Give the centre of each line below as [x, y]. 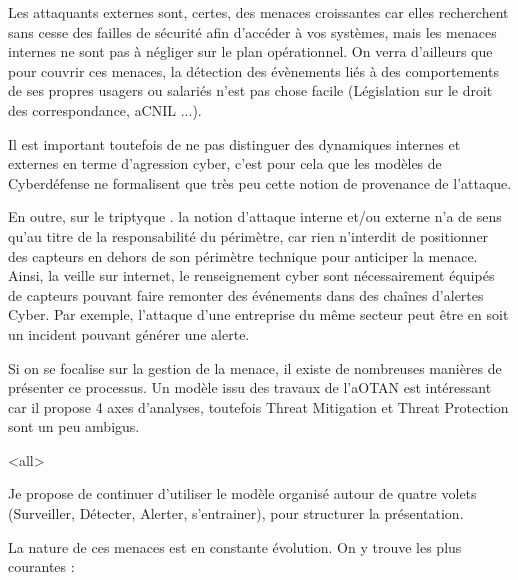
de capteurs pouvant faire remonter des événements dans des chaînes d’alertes [246, 294]
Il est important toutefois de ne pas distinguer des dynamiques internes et [234, 143]
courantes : [41, 566]
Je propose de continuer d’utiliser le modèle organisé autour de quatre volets [242, 493]
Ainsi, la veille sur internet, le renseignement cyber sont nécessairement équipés [251, 275]
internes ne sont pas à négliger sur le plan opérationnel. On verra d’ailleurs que [250, 51]
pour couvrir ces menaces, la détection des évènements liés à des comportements [253, 70]
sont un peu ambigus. [74, 426]
